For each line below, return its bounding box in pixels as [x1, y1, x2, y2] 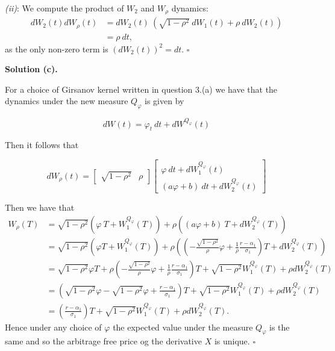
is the [269, 320, 290, 333]
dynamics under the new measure [5, 95, 128, 107]
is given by [145, 95, 184, 107]
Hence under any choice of [5, 320, 102, 333]
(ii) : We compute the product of [5, 2, 124, 14]
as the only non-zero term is [5, 42, 108, 55]
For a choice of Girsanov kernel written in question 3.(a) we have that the [5, 82, 278, 95]
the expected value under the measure [113, 320, 253, 333]
